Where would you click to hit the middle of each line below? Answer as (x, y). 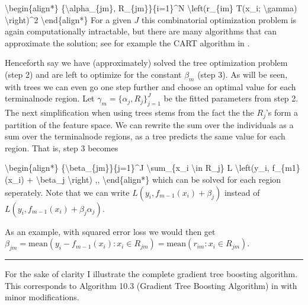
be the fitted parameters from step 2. (231, 98)
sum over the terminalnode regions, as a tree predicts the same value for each (145, 136)
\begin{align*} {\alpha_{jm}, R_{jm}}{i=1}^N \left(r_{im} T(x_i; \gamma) (151, 8)
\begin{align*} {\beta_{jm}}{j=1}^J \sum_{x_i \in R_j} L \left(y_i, (137, 168)
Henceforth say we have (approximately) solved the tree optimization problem (146, 63)
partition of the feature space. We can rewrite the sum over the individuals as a (149, 124)
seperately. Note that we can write (67, 192)
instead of (242, 192)
